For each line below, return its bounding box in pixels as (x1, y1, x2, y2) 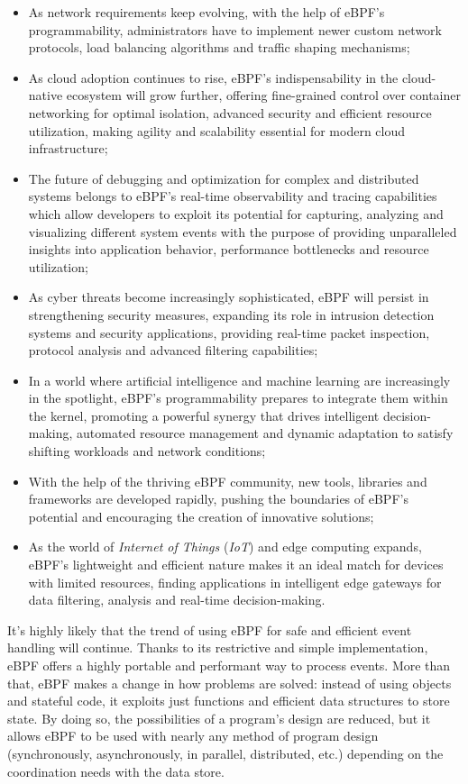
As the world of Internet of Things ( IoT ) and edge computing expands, (28, 537, 422, 556)
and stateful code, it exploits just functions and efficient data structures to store (7, 691, 450, 710)
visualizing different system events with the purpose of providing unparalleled (28, 222, 457, 241)
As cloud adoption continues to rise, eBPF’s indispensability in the (28, 68, 399, 87)
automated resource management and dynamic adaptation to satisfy (77, 424, 454, 442)
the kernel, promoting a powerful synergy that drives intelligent (28, 406, 380, 424)
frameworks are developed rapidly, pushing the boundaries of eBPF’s (28, 489, 408, 508)
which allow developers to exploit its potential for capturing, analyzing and (28, 204, 444, 223)
